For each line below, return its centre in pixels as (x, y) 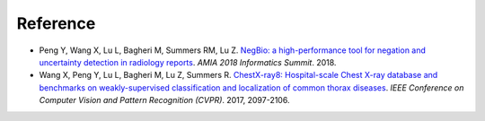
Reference (56, 23)
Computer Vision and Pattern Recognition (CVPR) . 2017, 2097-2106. (164, 100)
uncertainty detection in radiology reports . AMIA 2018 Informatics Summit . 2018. (188, 62)
